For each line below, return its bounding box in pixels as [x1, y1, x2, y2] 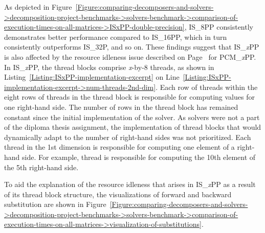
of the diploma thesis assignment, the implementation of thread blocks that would [4, 122, 261, 132]
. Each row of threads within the [156, 81, 258, 92]
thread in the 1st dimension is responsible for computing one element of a [4, 142, 235, 152]
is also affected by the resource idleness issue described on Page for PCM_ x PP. [4, 51, 256, 62]
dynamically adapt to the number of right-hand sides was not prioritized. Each [4, 131, 251, 142]
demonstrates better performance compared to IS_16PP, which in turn [4, 31, 227, 42]
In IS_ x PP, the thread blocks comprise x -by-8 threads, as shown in [4, 61, 214, 72]
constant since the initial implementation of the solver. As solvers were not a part [4, 111, 260, 122]
